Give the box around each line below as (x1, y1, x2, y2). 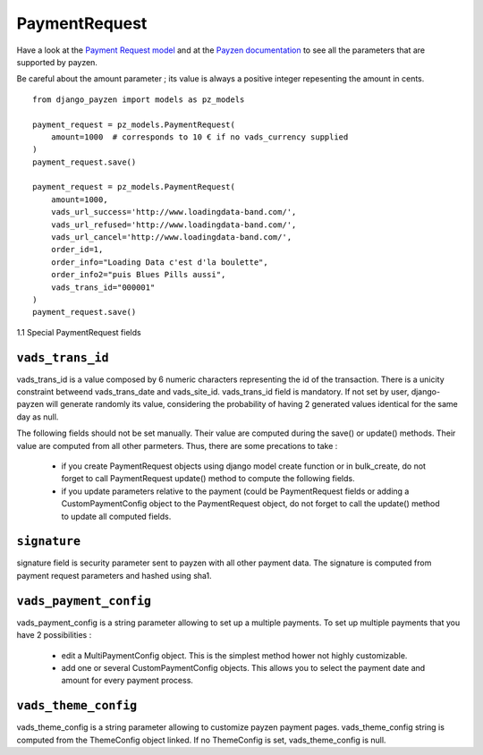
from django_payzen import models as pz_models (32, 94, 245, 105)
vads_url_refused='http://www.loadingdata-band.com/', (50, 219, 297, 230)
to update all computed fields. (61, 511, 172, 522)
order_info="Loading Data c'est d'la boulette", (50, 257, 268, 267)
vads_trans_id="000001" (50, 282, 156, 293)
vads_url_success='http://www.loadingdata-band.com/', (50, 207, 297, 217)
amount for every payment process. (61, 675, 194, 686)
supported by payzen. (16, 56, 98, 67)
